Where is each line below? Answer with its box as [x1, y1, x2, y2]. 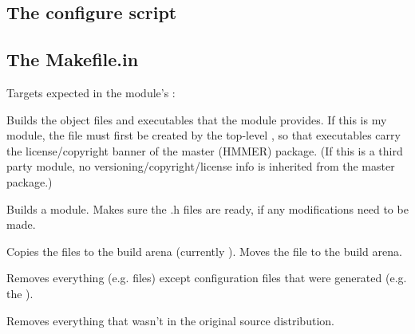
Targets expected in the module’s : [6, 84, 176, 100]
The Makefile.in [6, 47, 139, 72]
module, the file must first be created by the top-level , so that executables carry [6, 127, 401, 143]
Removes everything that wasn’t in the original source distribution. [6, 312, 334, 328]
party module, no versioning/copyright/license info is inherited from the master [6, 158, 395, 175]
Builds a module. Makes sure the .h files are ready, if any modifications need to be [6, 200, 409, 217]
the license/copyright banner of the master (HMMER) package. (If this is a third [6, 142, 403, 159]
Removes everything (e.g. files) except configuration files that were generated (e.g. [6, 269, 407, 286]
